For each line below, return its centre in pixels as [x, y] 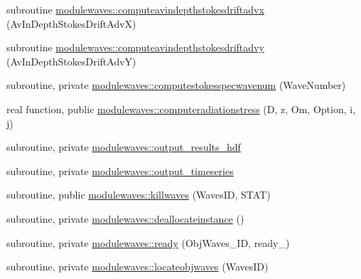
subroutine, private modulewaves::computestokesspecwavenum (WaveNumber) [176, 85]
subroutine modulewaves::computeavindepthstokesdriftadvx [135, 9]
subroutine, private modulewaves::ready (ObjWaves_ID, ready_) [148, 242]
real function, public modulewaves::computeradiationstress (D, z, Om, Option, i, [181, 109]
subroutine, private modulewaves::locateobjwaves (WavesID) [138, 267]
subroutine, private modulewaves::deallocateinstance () [125, 218]
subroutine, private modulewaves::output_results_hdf [124, 147]
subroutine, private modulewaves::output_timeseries [120, 170]
